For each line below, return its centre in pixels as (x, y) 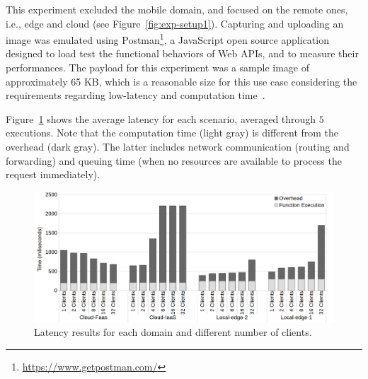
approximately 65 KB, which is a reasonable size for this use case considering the (182, 81)
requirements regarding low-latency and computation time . (136, 95)
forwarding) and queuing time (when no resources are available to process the (174, 160)
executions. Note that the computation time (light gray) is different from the (172, 133)
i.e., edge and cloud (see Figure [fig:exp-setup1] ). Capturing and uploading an (175, 23)
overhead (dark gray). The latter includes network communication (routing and (178, 146)
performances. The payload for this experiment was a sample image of (157, 68)
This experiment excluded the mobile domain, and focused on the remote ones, (177, 9)
